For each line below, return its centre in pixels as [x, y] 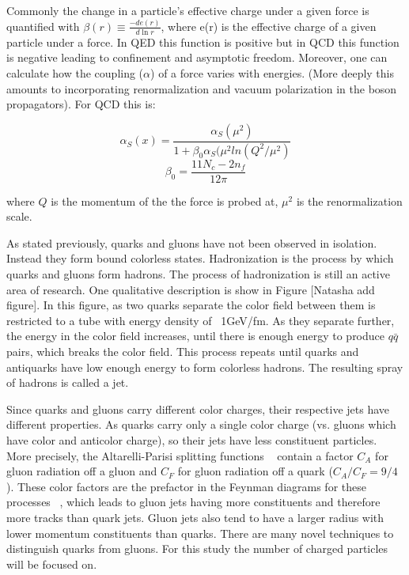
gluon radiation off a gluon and [82, 471]
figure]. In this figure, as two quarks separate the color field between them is [191, 305]
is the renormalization [349, 200]
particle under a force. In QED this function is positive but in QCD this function [203, 42]
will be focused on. [52, 564]
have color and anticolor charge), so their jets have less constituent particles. [192, 439]
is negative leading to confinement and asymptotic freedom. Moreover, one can [197, 57]
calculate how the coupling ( [75, 72]
